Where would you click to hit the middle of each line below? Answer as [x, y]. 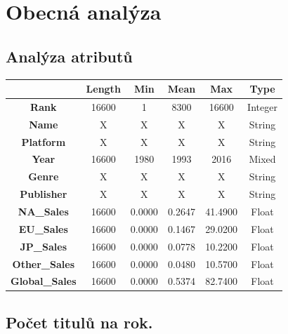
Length [103, 89]
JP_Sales [44, 246]
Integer [262, 106]
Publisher [44, 194]
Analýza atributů [69, 56]
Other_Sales [43, 263]
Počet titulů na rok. [79, 322]
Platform [44, 141]
